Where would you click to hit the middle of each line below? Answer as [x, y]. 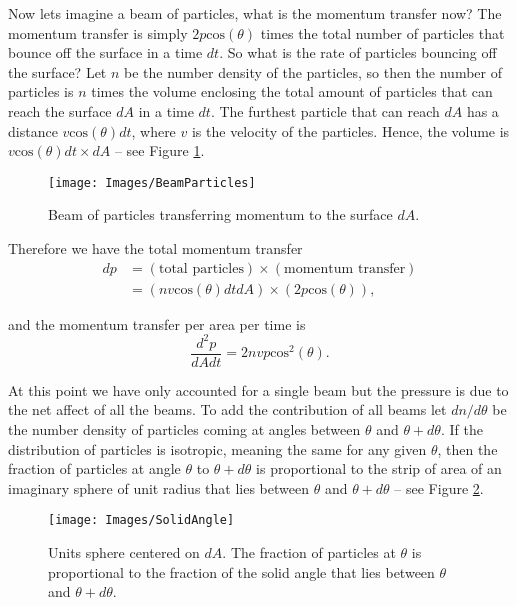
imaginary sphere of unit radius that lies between [158, 487]
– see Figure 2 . [439, 487]
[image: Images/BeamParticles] [152, 182]
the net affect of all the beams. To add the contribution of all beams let [227, 409]
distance [33, 130]
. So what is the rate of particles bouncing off [358, 52]
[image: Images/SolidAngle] [141, 520]
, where [153, 130]
